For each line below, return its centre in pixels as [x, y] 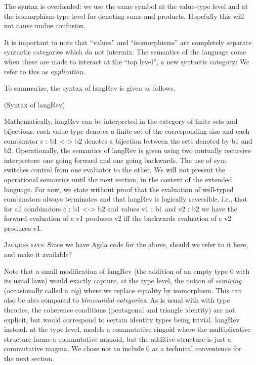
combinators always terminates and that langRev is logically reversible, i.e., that [126, 199]
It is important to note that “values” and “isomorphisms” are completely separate [128, 42]
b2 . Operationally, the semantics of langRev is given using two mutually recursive [128, 150]
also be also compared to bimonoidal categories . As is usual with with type [117, 300]
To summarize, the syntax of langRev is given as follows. [90, 88]
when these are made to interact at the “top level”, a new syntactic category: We [127, 61]
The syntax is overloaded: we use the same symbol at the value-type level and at [126, 6]
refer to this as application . [45, 71]
